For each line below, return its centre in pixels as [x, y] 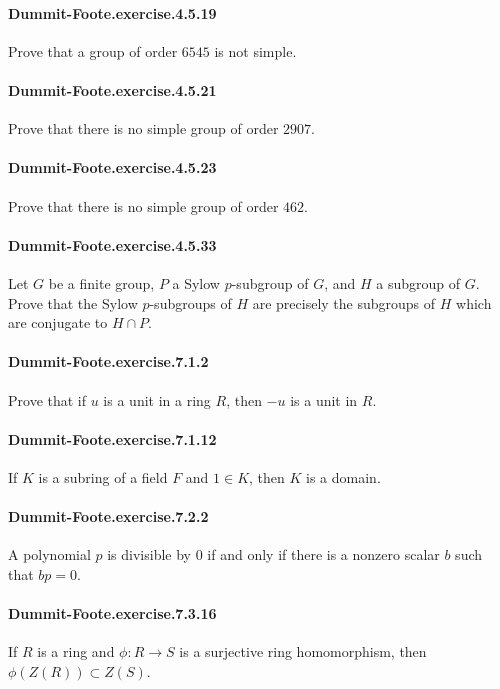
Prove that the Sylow [73, 302]
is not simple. [255, 50]
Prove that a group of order [93, 50]
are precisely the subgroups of [344, 302]
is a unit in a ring [157, 399]
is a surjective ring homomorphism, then [303, 651]
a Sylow [196, 282]
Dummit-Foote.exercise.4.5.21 [112, 89]
